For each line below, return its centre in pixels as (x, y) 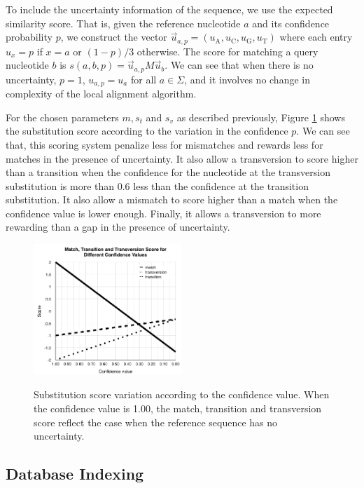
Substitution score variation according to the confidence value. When (182, 394)
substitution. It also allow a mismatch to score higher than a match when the (172, 199)
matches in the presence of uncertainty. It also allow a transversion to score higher (182, 158)
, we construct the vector (114, 37)
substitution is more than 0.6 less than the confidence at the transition (157, 185)
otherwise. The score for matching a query (227, 51)
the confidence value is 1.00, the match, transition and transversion (178, 408)
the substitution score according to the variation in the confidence (147, 131)
